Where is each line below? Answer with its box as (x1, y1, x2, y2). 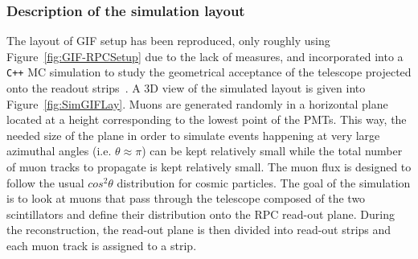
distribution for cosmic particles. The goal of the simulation (117, 174, 411, 191)
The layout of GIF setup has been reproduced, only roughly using (6, 32, 330, 49)
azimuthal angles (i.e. (6, 142, 112, 159)
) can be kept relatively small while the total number (141, 142, 403, 159)
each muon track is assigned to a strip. (6, 237, 197, 253)
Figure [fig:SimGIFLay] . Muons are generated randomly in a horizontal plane (6, 95, 388, 112)
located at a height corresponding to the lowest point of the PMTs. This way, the (6, 111, 407, 128)
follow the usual (6, 174, 84, 191)
